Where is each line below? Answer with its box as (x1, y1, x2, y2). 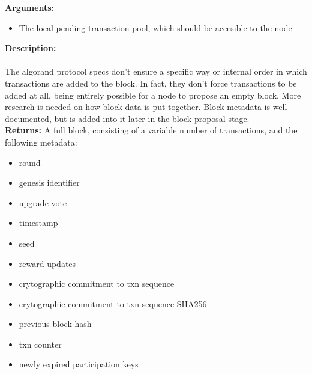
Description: (5, 41, 56, 54)
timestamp (19, 216, 58, 229)
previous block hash (19, 317, 92, 330)
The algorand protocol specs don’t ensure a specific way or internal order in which (5, 65, 307, 78)
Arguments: (5, 1, 55, 13)
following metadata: (5, 135, 77, 148)
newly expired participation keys (19, 358, 139, 370)
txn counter (19, 337, 62, 350)
